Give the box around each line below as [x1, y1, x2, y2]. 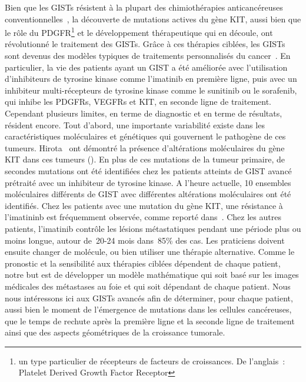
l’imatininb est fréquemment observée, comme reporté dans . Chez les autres [5, 211, 281, 223]
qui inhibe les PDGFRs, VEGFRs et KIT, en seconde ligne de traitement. [5, 95, 271, 108]
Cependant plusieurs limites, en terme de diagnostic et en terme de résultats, [5, 107, 282, 119]
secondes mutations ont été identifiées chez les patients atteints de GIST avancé [5, 164, 292, 177]
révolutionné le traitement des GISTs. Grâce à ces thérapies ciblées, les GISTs [5, 38, 285, 50]
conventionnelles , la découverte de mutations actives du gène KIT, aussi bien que [5, 12, 301, 25]
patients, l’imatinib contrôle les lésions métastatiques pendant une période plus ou [5, 222, 301, 234]
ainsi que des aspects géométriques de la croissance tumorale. [5, 326, 225, 338]
